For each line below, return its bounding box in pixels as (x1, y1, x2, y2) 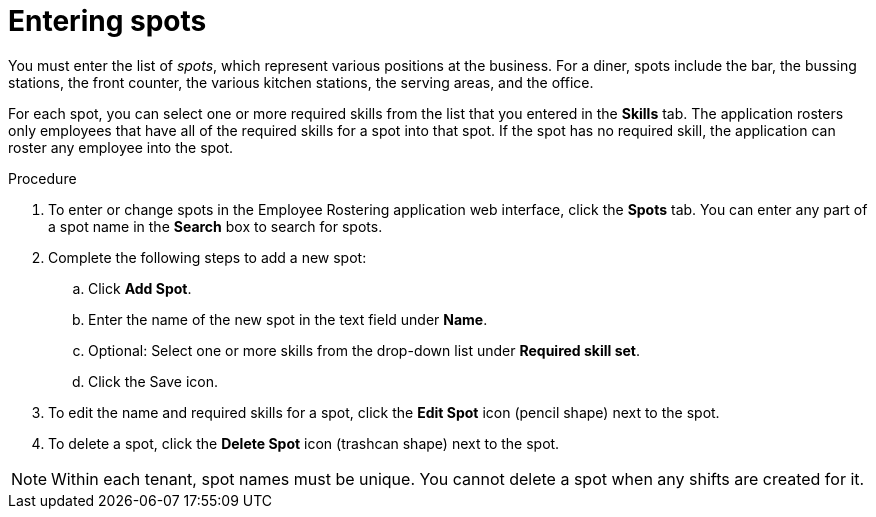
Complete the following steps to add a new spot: (48, 248, 367, 266)
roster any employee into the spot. (8, 138, 234, 156)
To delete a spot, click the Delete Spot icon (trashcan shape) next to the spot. (48, 434, 560, 452)
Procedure (8, 169, 77, 187)
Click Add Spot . (88, 279, 192, 297)
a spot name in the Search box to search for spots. (48, 217, 383, 235)
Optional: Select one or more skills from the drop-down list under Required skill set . (88, 341, 640, 359)
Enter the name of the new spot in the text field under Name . (88, 310, 488, 328)
